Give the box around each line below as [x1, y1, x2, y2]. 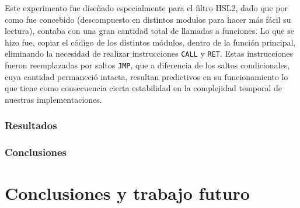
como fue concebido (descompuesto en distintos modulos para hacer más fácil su [5, 13, 291, 25]
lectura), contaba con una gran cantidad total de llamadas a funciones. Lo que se [5, 25, 294, 37]
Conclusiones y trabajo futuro [5, 181, 250, 205]
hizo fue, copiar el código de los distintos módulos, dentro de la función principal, [5, 36, 296, 48]
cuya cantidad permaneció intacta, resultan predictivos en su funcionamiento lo [5, 70, 288, 82]
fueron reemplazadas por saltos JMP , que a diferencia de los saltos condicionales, [5, 59, 290, 71]
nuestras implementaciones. [5, 93, 102, 105]
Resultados [5, 118, 57, 133]
